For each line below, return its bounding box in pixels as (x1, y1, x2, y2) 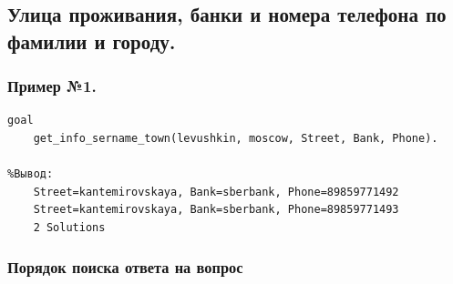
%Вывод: (7, 167, 54, 181)
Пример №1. (7, 75, 97, 97)
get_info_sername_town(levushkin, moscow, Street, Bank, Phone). (33, 131, 438, 145)
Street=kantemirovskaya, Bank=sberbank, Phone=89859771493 (33, 203, 399, 217)
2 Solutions (33, 220, 106, 234)
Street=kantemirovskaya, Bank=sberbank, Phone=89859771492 (33, 185, 399, 198)
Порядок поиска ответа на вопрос (7, 256, 243, 279)
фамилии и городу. (7, 26, 176, 55)
